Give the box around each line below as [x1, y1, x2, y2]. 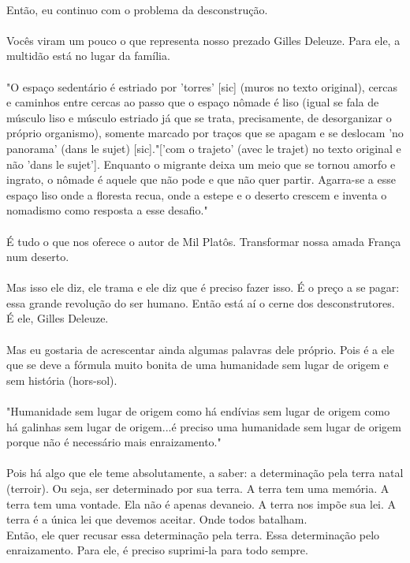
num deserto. [6, 248, 69, 265]
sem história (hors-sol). [6, 371, 117, 388]
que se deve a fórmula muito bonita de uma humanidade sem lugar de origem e [6, 356, 389, 373]
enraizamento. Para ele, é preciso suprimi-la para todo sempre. [6, 542, 308, 558]
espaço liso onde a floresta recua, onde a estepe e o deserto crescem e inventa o [6, 186, 387, 203]
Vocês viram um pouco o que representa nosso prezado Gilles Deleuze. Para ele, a [6, 32, 401, 48]
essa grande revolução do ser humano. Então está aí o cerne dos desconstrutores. [6, 294, 395, 311]
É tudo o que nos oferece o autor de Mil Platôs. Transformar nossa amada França [6, 233, 401, 249]
